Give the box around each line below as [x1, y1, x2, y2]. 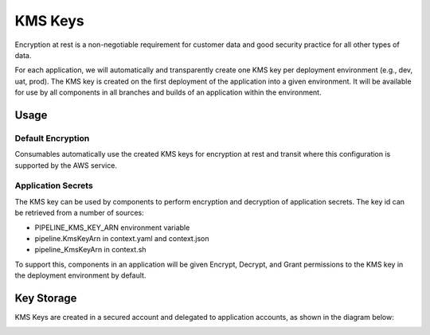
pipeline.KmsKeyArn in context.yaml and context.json [34, 233, 209, 243]
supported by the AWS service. [14, 160, 117, 170]
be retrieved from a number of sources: [14, 208, 144, 218]
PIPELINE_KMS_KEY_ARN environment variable [34, 223, 190, 232]
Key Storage [14, 291, 77, 305]
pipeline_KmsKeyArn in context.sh [34, 245, 147, 255]
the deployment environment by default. [14, 271, 147, 280]
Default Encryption [14, 132, 90, 143]
